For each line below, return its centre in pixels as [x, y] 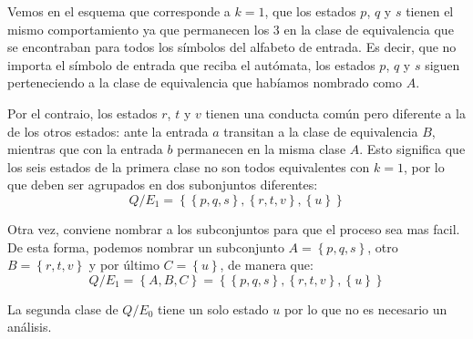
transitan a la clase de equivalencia [321, 131]
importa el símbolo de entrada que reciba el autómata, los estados [191, 64]
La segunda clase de [63, 308]
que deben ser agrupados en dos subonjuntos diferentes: [163, 185]
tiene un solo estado [213, 308]
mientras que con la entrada [85, 149]
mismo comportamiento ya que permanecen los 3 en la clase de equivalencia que [231, 29]
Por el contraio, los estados [82, 113]
